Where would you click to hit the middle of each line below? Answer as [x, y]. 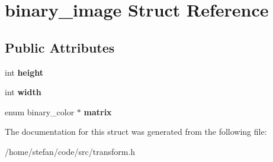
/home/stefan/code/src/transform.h [70, 151]
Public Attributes [60, 47]
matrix [98, 111]
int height [24, 72]
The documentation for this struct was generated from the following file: [136, 132]
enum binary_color [40, 111]
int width [23, 92]
